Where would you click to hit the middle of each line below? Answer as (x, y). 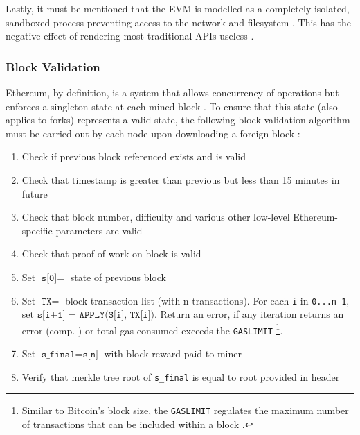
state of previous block (118, 276)
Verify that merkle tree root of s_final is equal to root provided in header (181, 376)
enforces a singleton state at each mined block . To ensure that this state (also (172, 106)
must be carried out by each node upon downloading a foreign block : (153, 133)
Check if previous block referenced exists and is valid (134, 156)
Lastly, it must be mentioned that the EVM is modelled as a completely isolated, (178, 8)
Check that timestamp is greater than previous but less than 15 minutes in (181, 179)
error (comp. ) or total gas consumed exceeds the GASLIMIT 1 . (152, 329)
